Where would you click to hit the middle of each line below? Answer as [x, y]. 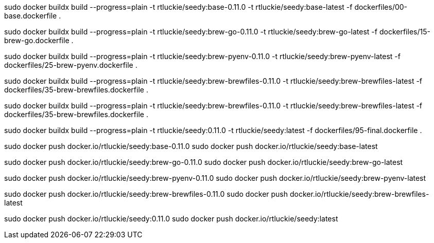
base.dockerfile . [33, 16]
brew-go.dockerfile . [39, 40]
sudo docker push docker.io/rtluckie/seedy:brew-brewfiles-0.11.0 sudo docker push [146, 194]
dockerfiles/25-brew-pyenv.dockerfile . [71, 65]
